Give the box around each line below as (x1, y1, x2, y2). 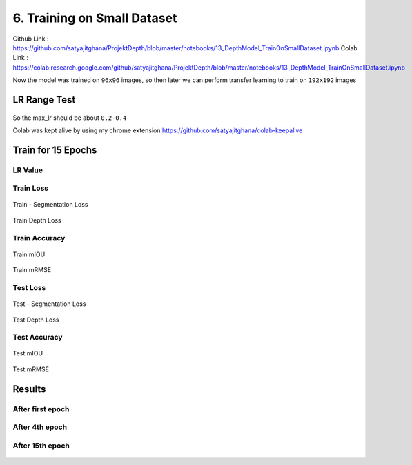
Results (12, 383, 46, 395)
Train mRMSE (12, 266, 52, 274)
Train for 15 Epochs (12, 144, 97, 156)
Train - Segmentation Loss (12, 200, 88, 209)
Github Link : (12, 34, 49, 43)
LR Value (12, 165, 43, 175)
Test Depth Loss (12, 316, 59, 324)
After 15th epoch (12, 441, 70, 451)
